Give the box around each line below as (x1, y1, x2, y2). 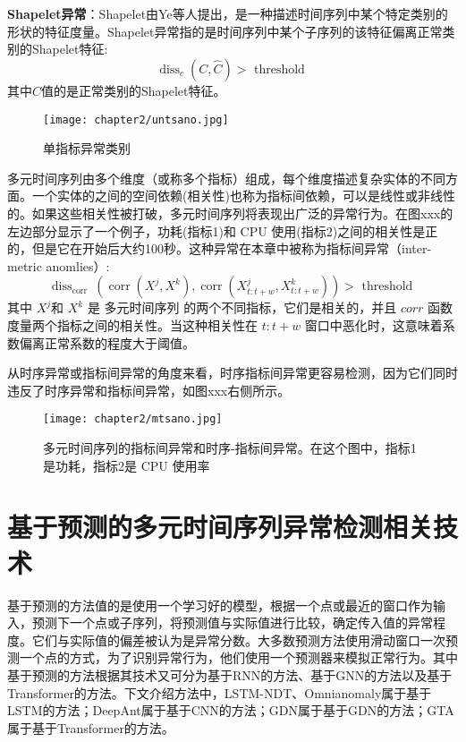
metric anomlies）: (7, 256, 110, 275)
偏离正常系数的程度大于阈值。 (19, 333, 195, 352)
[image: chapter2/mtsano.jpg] (43, 413, 223, 426)
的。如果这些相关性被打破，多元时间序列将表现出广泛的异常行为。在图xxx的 (7, 204, 453, 223)
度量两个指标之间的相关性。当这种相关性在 (7, 316, 258, 334)
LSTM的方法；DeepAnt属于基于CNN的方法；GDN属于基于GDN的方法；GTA (7, 701, 454, 720)
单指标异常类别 (43, 139, 131, 158)
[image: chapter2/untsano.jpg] (43, 113, 229, 126)
